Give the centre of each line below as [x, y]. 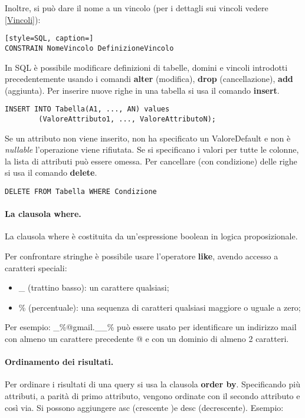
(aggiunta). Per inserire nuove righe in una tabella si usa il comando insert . [142, 90]
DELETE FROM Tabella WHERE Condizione [81, 191]
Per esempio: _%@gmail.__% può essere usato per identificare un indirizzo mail [151, 327]
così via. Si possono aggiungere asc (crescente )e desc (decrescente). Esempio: [144, 407]
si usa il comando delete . [51, 172]
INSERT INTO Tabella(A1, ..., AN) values [87, 109]
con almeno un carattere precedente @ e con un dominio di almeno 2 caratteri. [147, 338]
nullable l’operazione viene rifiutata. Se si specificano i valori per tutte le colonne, [152, 149]
